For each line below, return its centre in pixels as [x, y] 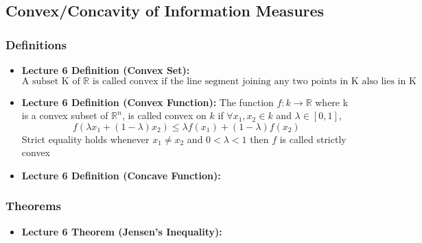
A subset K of [51, 81]
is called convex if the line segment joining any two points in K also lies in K [254, 81]
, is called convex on [164, 115]
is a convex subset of [65, 115]
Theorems [34, 206]
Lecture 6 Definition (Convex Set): [106, 70]
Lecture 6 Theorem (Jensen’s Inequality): [122, 231]
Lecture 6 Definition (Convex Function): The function [148, 102]
